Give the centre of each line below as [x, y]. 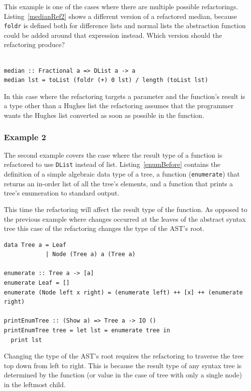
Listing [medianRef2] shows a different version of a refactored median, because [120, 16]
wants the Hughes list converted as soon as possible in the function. [104, 115]
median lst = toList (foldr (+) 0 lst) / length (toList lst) [106, 80]
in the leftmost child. [35, 384]
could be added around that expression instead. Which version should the [113, 35]
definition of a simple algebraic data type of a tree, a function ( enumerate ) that [122, 174]
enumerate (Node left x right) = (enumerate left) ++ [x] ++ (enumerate [123, 292]
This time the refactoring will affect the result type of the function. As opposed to [126, 209]
